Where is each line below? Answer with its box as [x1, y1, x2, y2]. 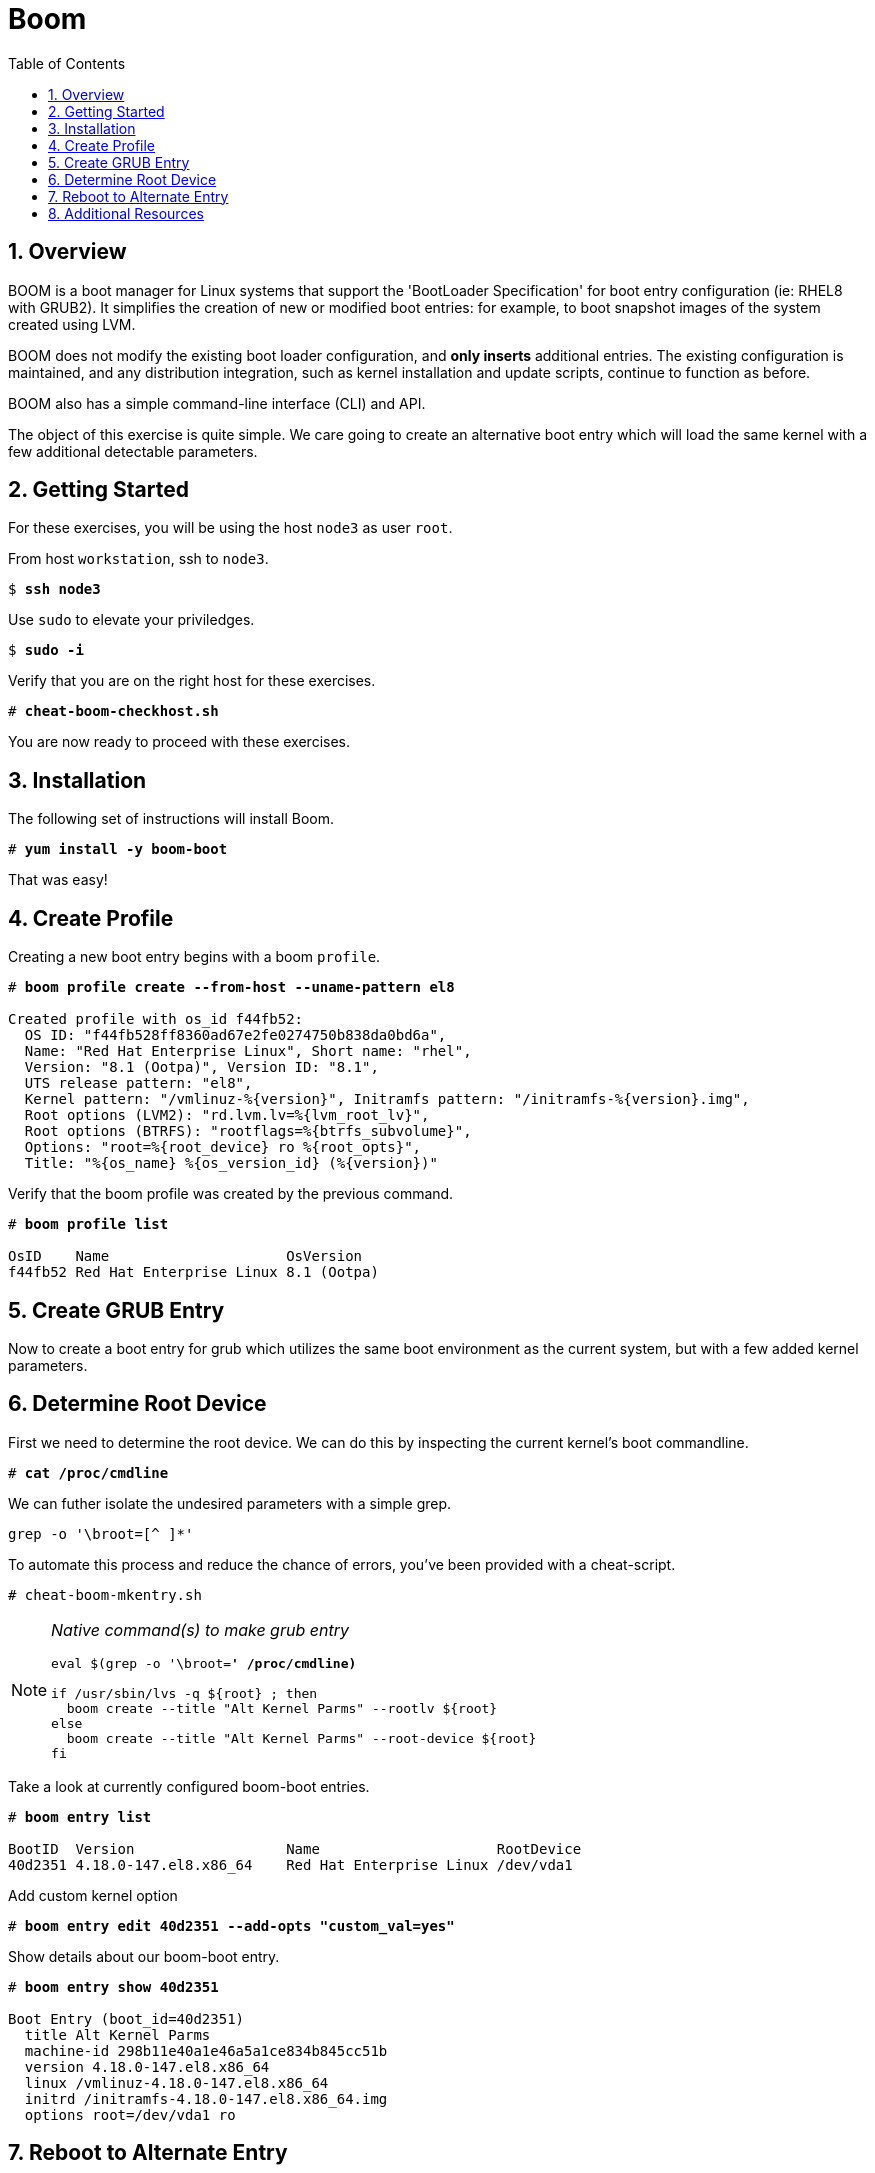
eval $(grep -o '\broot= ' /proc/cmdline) [51, 1655, 357, 1671]
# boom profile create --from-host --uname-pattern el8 [8, 979, 455, 996]
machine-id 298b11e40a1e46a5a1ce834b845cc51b [24, 2042, 388, 2059]
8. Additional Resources [48, 204, 204, 222]
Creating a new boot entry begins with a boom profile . [8, 948, 381, 966]
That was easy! [8, 871, 108, 889]
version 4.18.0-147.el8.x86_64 [24, 2058, 270, 2075]
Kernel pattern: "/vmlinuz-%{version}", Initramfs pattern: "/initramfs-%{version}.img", [24, 1091, 750, 1108]
